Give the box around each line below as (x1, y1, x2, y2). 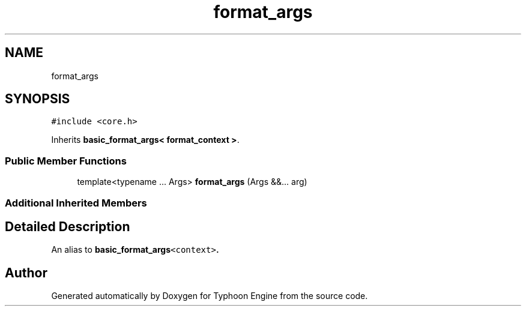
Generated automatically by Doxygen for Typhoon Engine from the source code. (51, 291, 368, 301)
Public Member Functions (5, 154, 127, 167)
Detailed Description (5, 219, 130, 234)
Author (5, 265, 47, 280)
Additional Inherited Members (5, 196, 147, 209)
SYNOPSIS (5, 91, 70, 107)
